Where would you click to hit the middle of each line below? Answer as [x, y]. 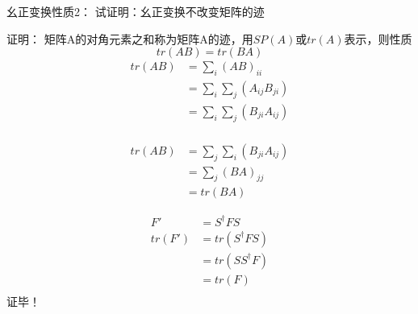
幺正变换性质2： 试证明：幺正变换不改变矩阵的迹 [136, 11]
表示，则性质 [378, 38]
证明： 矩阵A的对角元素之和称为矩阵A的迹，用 [130, 38]
